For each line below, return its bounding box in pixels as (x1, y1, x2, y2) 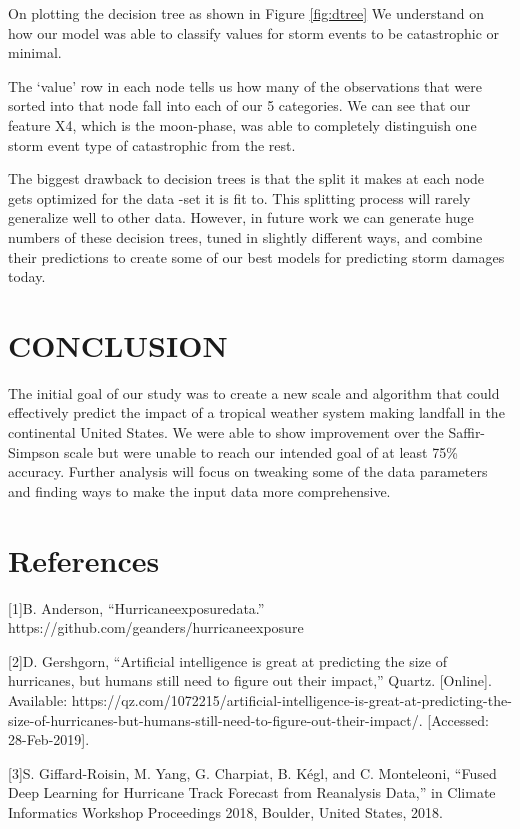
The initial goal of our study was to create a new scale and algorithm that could (8, 382, 500, 403)
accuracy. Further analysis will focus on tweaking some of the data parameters (8, 461, 488, 482)
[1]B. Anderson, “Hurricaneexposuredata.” (8, 597, 265, 618)
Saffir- (448, 422, 486, 443)
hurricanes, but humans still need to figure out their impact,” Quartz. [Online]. (8, 670, 492, 691)
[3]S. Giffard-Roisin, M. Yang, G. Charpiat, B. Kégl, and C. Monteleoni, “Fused (8, 762, 497, 783)
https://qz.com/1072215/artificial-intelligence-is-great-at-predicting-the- (71, 689, 512, 710)
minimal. (8, 42, 62, 63)
